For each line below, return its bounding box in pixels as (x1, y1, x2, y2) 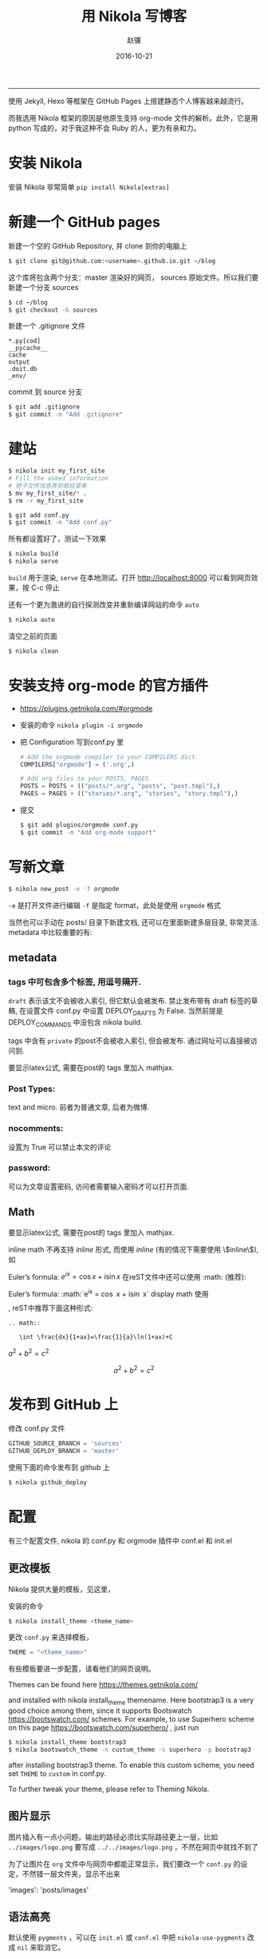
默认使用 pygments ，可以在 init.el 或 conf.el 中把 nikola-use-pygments (8, 1933, 246, 1942)
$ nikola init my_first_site (8, 467, 105, 476)
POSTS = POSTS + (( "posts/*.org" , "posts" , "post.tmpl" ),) (19, 782, 221, 790)
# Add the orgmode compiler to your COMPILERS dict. (19, 753, 199, 761)
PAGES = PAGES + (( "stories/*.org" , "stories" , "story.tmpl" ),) (19, 790, 238, 798)
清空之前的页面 (8, 631, 57, 640)
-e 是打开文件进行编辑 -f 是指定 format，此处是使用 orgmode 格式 (8, 900, 221, 910)
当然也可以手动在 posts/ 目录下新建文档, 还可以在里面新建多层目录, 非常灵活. (8, 917, 260, 927)
